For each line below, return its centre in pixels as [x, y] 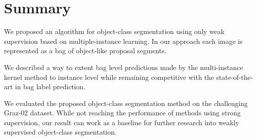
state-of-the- [235, 77]
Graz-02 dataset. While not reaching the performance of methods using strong [122, 113]
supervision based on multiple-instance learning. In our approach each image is [123, 41]
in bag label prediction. [50, 87]
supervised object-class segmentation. [60, 132]
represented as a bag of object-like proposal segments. [85, 51]
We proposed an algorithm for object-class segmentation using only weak [114, 31]
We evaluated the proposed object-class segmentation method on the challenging [126, 103]
